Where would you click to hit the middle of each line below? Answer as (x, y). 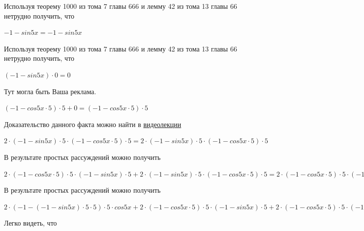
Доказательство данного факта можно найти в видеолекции (93, 124)
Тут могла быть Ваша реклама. (50, 91)
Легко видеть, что (30, 223)
